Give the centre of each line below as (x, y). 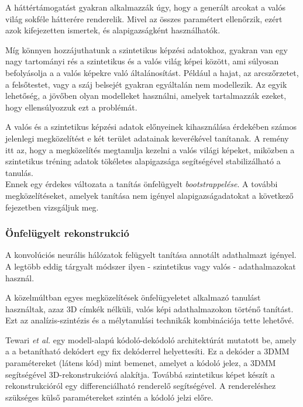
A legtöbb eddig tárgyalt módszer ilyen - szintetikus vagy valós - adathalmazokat (151, 266)
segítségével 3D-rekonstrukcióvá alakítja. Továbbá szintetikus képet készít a (140, 374)
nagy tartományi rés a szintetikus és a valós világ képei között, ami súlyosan (142, 61)
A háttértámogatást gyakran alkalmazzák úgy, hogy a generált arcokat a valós (146, 7)
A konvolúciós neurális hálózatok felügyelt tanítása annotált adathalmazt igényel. (151, 255)
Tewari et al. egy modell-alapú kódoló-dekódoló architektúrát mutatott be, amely (151, 339)
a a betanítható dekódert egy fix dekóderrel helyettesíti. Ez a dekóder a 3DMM (147, 351)
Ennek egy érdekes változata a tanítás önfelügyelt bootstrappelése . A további (142, 184)
